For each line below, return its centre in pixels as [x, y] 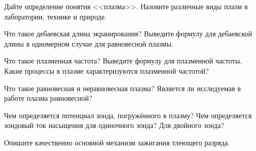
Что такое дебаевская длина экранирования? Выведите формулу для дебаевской [128, 34]
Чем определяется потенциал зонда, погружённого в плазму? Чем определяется [128, 115]
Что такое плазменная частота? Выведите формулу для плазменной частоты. [123, 61]
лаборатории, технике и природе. [56, 16]
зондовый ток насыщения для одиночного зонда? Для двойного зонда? [114, 125]
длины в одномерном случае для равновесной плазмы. [89, 43]
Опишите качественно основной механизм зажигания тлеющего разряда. [117, 142]
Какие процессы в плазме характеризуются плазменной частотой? [106, 70]
